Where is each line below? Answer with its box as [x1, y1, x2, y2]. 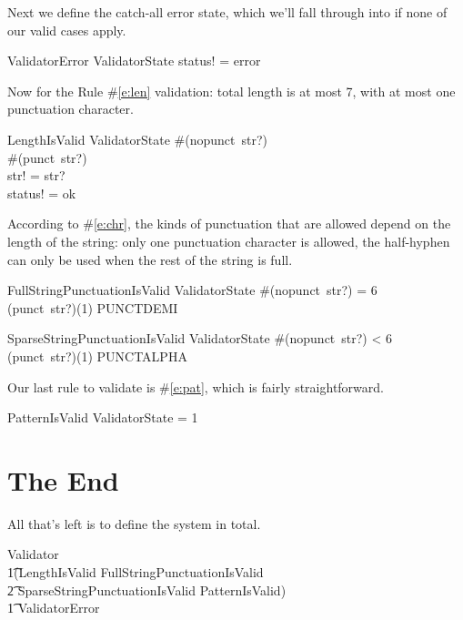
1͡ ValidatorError [7, 598, 100, 617]
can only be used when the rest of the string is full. [7, 249, 293, 269]
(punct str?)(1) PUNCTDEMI [7, 298, 178, 317]
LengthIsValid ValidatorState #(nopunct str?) [7, 129, 267, 148]
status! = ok [7, 183, 76, 202]
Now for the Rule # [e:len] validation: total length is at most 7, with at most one [7, 81, 456, 100]
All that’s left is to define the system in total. [7, 513, 261, 533]
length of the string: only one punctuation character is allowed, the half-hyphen [7, 231, 450, 250]
